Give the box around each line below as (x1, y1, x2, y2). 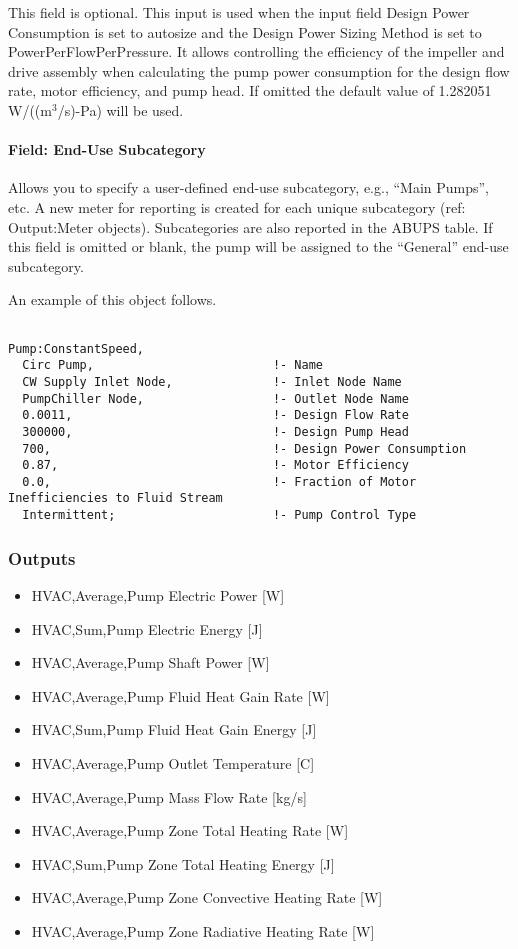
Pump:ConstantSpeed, (8, 341, 145, 356)
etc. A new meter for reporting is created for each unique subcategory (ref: (8, 196, 466, 217)
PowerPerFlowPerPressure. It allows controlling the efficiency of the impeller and (8, 41, 505, 62)
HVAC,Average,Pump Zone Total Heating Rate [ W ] (31, 820, 349, 841)
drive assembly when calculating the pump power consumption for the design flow (8, 60, 510, 81)
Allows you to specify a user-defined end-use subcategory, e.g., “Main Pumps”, (8, 177, 490, 198)
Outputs (8, 545, 76, 570)
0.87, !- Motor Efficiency (22, 458, 409, 473)
